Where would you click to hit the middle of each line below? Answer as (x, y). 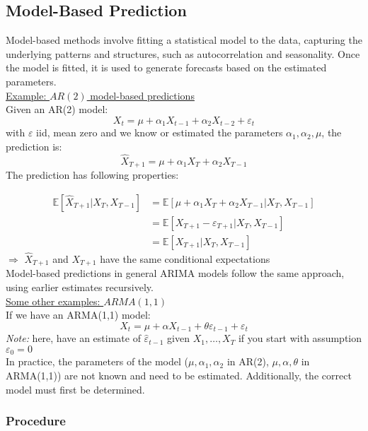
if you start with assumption (300, 338)
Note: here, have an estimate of (73, 338)
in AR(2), (248, 361)
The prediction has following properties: (92, 175)
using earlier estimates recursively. (80, 287)
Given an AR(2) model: (57, 109)
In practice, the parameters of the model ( (97, 361)
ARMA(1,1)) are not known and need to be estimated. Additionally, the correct (179, 375)
